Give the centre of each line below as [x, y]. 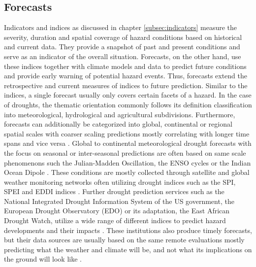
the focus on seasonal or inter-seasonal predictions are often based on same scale [125, 152]
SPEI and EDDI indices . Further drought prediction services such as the [114, 191]
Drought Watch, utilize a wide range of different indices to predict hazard [115, 220]
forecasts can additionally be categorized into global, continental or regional [118, 124]
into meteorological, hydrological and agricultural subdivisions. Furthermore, [120, 114]
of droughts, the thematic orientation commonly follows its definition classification [128, 104]
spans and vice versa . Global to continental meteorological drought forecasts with [128, 143]
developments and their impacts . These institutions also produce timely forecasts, [128, 230]
